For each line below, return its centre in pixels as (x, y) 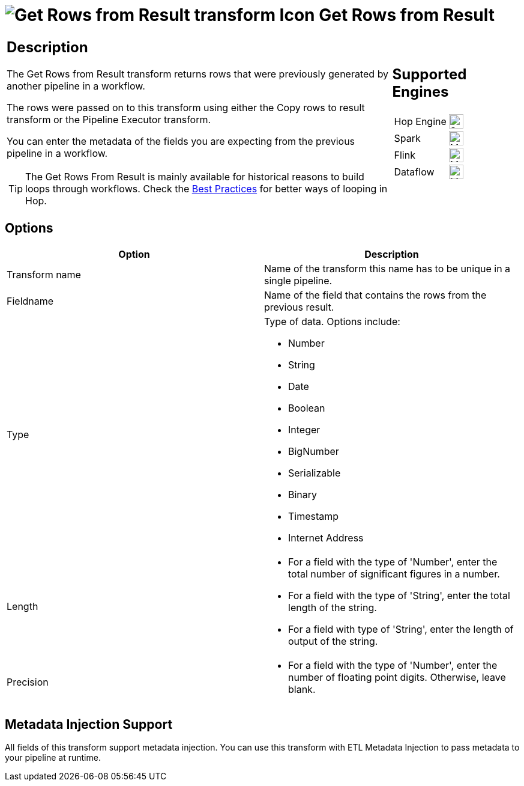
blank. (302, 689)
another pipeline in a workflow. (76, 86)
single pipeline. (298, 280)
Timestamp (314, 516)
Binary (303, 494)
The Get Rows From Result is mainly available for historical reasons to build (195, 176)
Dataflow (414, 172)
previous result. (299, 307)
